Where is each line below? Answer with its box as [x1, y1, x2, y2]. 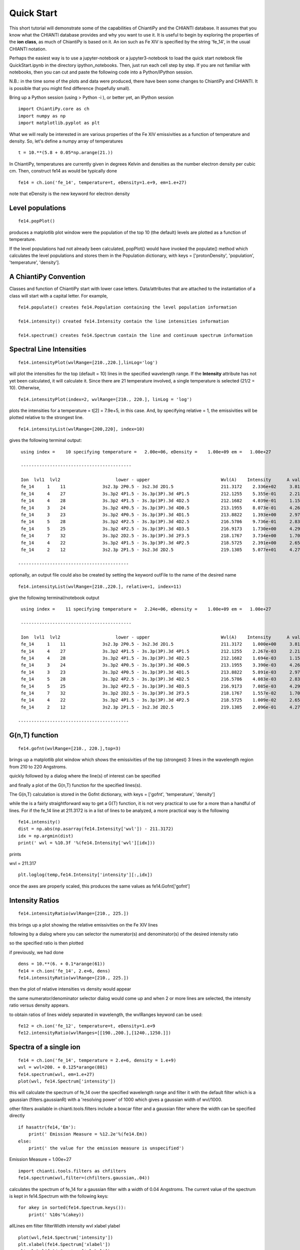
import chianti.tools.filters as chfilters [18, 1168, 126, 1173]
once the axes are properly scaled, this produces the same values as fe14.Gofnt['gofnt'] [9, 883, 190, 889]
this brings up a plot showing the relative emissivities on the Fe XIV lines [9, 921, 158, 927]
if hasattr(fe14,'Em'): [18, 1124, 76, 1130]
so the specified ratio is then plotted [9, 940, 83, 946]
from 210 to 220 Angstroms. [9, 763, 67, 769]
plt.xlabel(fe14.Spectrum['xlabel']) [18, 1241, 111, 1247]
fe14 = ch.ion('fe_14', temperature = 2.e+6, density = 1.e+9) [18, 1057, 176, 1063]
